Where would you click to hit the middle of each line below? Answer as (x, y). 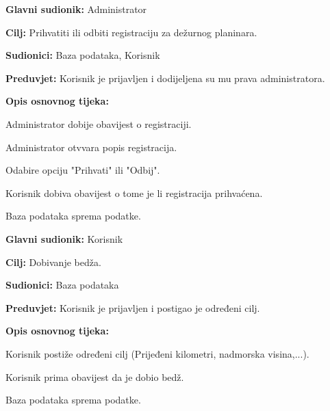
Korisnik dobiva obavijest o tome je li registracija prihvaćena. (134, 193)
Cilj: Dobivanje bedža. (53, 262)
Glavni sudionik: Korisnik (64, 238)
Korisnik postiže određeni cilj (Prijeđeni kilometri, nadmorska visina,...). (157, 353)
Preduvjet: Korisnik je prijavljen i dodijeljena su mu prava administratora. (165, 78)
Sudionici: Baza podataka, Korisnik (83, 55)
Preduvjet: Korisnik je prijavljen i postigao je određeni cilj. (133, 307)
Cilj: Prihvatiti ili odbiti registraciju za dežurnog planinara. (131, 32)
